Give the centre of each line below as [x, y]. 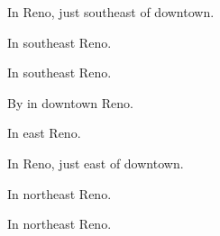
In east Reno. [44, 133]
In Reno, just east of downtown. [96, 163]
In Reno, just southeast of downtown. [111, 12]
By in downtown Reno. [70, 102]
